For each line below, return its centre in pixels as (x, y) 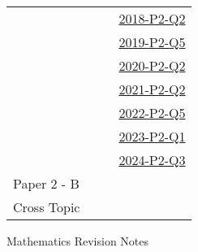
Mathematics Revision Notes (78, 241)
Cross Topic (47, 207)
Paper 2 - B (46, 183)
